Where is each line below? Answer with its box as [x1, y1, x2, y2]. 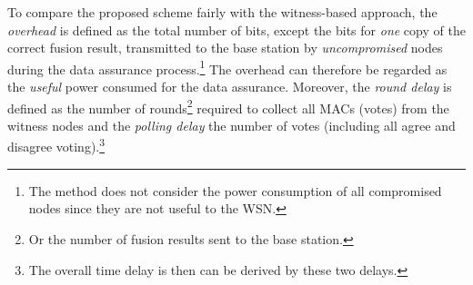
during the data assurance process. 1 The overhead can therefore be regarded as [7, 56, 448, 78]
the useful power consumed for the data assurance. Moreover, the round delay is [7, 77, 452, 96]
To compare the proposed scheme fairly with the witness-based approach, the [7, 3, 438, 21]
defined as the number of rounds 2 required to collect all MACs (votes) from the [7, 95, 449, 117]
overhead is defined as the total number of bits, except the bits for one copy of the [7, 20, 466, 39]
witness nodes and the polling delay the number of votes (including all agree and [7, 115, 456, 134]
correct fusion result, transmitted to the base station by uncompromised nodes [7, 38, 443, 57]
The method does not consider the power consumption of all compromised [28, 181, 442, 200]
